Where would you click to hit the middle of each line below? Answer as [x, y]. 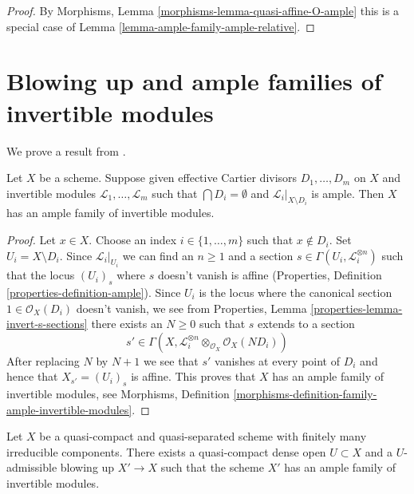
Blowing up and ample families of [194, 81]
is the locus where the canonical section [296, 292]
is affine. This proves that [193, 376]
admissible [32, 467]
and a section [261, 255]
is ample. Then [348, 193]
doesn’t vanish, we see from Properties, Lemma [191, 308]
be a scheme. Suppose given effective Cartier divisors [168, 178]
